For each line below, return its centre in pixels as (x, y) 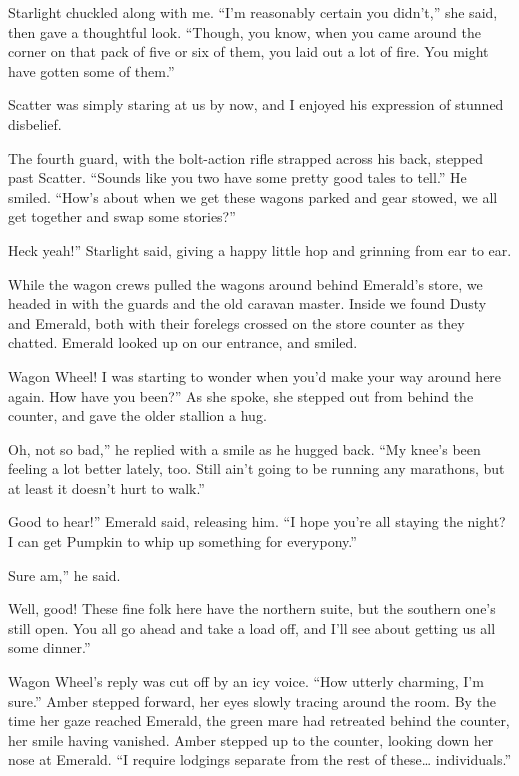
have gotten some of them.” (91, 70)
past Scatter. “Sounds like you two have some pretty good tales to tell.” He (237, 177)
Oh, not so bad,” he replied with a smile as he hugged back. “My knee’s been (244, 448)
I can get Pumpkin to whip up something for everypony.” (182, 541)
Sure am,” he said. (64, 574)
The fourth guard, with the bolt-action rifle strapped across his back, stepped (246, 157)
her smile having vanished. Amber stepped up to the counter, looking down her (251, 739)
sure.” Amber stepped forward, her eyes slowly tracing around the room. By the (252, 700)
